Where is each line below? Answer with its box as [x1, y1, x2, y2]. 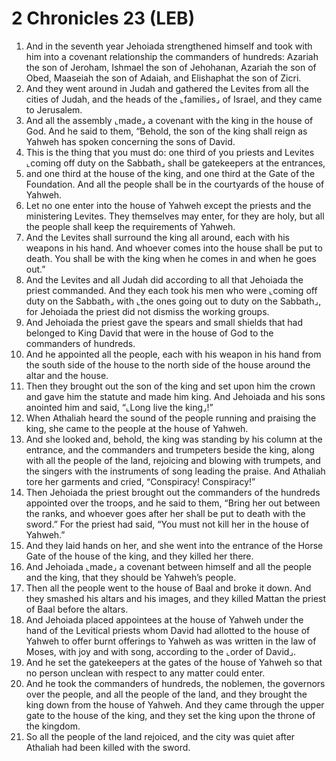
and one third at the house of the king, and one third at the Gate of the [25, 167, 316, 179]
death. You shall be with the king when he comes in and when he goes [25, 252, 317, 264]
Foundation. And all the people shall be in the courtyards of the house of [25, 178, 325, 190]
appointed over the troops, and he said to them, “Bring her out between [25, 497, 321, 509]
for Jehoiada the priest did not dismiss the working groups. [25, 305, 270, 317]
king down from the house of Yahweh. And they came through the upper [25, 698, 325, 711]
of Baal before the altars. [25, 603, 129, 615]
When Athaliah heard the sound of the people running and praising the [25, 412, 317, 424]
